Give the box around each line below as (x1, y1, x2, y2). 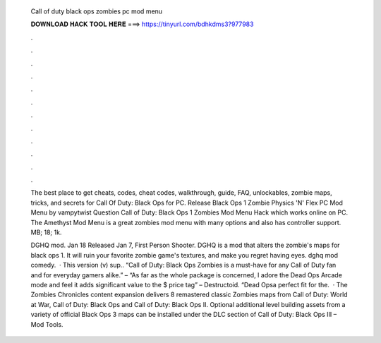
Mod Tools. (30, 320, 64, 328)
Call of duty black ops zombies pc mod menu (30, 7, 162, 16)
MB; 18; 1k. (30, 228, 62, 236)
